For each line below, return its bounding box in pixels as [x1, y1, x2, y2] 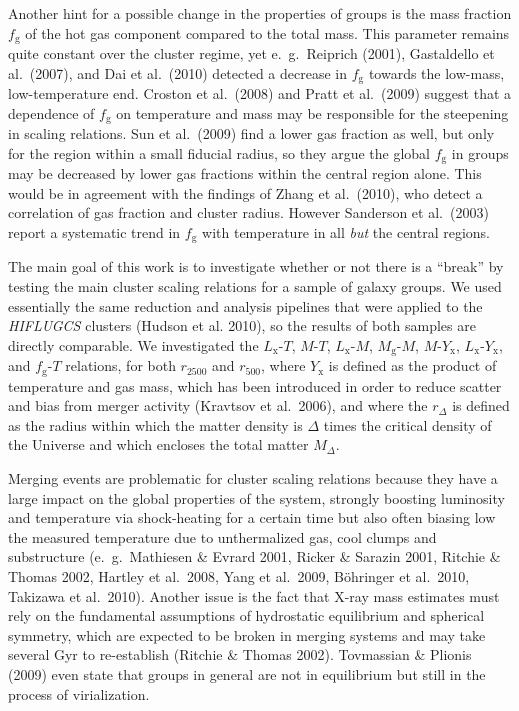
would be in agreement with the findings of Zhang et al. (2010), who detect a [8, 182, 483, 203]
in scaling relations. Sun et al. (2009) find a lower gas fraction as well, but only [8, 123, 495, 144]
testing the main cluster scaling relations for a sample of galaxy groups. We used [8, 276, 502, 297]
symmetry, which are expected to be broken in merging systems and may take [8, 624, 486, 645]
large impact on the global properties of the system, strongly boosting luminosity [8, 487, 505, 508]
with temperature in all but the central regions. [202, 221, 491, 242]
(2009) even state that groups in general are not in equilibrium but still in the [8, 664, 486, 685]
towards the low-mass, [368, 62, 505, 83]
